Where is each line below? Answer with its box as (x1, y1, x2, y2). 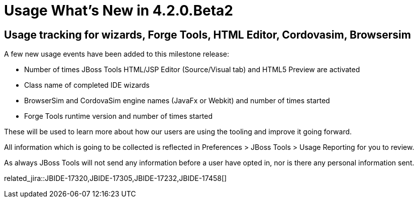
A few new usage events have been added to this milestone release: (4, 50, 230, 59)
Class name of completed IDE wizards (24, 81, 150, 90)
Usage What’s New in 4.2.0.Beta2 (4, 2, 233, 19)
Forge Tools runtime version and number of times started (24, 112, 213, 121)
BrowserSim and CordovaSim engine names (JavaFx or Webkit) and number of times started (24, 96, 330, 105)
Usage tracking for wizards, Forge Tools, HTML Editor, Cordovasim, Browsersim (4, 28, 411, 41)
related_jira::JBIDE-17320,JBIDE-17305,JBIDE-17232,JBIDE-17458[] (4, 174, 227, 183)
